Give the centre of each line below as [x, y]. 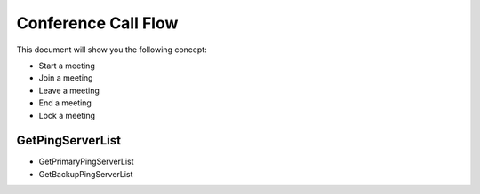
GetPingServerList [69, 140]
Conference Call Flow [97, 23]
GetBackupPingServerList [86, 174]
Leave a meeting [69, 90]
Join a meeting [66, 78]
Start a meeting [67, 66]
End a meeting [65, 103]
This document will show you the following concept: [112, 50]
